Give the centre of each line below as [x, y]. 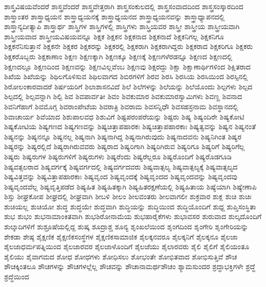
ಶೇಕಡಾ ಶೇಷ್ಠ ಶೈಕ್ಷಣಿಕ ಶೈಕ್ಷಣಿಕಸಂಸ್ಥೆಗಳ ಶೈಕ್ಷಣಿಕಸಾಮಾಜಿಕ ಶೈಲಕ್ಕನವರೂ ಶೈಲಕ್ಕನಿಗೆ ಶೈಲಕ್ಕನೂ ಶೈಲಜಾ [121, 236]
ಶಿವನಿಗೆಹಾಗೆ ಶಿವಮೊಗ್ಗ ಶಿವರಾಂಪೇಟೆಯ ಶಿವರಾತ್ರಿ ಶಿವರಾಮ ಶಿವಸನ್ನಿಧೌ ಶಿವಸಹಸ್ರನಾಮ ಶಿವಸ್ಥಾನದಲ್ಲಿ [121, 106]
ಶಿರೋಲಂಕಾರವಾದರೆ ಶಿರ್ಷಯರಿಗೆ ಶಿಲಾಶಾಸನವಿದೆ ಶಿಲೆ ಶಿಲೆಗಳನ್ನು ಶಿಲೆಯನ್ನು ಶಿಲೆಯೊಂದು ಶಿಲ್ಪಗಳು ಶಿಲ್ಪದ [128, 86]
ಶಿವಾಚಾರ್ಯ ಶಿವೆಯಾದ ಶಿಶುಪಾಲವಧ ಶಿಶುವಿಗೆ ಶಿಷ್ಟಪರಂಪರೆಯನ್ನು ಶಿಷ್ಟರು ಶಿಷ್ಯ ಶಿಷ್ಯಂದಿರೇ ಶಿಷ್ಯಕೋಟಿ [124, 116]
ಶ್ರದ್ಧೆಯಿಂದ [17, 277]
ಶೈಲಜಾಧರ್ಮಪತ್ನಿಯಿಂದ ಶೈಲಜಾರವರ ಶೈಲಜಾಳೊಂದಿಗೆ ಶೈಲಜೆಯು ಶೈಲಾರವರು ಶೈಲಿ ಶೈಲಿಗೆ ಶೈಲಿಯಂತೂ [127, 246]
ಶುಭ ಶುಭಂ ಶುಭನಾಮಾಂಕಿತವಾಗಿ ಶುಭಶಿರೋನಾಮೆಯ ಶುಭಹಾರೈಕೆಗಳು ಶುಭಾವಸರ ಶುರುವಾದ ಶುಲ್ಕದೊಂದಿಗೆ [133, 216]
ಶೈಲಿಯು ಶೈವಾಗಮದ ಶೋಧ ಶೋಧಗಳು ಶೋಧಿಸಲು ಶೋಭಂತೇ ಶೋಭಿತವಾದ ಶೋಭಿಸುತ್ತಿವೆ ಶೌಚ [121, 256]
